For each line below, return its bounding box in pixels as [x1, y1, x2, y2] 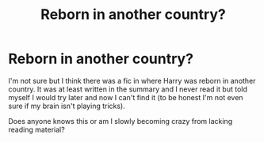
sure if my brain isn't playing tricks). [8, 101, 125, 110]
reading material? [8, 125, 65, 134]
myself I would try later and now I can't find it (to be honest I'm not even [8, 92, 243, 102]
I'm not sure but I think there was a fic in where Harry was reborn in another [8, 76, 256, 85]
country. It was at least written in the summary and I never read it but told [8, 84, 248, 94]
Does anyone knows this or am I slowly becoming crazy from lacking [8, 116, 232, 125]
